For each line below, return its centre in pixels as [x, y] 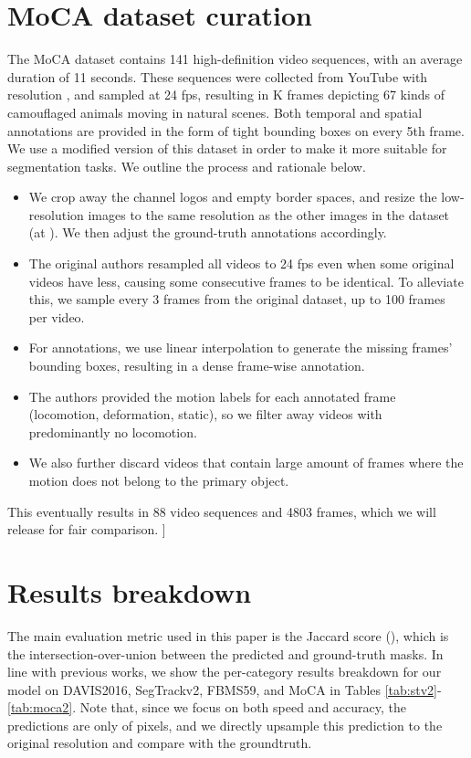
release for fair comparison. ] [87, 529]
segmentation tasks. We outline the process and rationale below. [187, 166]
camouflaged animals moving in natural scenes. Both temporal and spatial [215, 112]
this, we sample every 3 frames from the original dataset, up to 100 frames [237, 299]
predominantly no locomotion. [113, 432]
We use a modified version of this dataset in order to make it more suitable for [227, 148]
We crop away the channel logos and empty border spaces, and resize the [233, 197]
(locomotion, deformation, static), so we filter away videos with [205, 414]
